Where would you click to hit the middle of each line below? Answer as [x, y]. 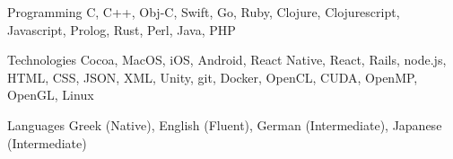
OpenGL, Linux [51, 95]
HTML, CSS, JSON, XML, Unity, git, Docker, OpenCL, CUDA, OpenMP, [213, 77]
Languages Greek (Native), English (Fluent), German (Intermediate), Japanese [225, 124]
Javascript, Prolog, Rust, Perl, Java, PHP [122, 29]
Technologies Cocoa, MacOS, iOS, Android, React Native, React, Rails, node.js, [227, 60]
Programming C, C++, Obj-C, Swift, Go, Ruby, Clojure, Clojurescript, [204, 12]
